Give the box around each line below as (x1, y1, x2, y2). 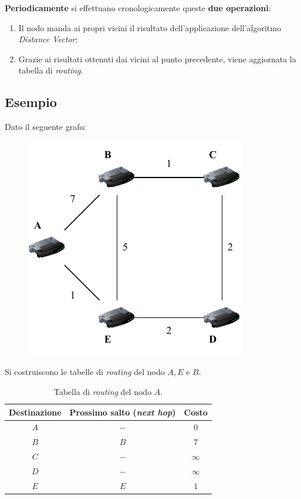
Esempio (5, 93, 57, 111)
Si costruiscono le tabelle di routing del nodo (5, 366, 165, 378)
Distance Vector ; (18, 33, 78, 45)
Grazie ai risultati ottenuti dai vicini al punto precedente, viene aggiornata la (18, 52, 296, 65)
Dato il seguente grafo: (5, 120, 86, 133)
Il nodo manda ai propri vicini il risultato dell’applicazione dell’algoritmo (18, 21, 281, 34)
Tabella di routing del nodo (53, 385, 152, 397)
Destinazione (9, 406, 62, 418)
